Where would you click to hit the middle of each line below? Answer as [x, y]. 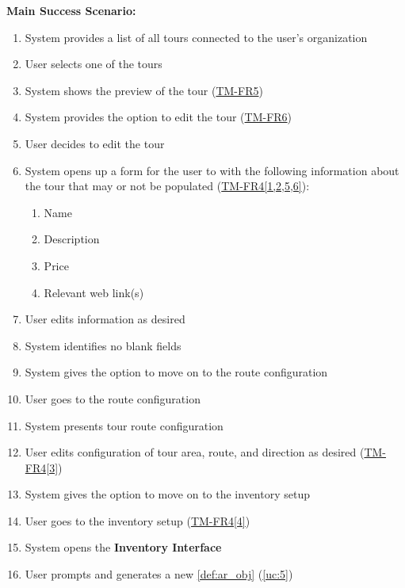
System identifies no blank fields [103, 345]
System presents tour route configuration [124, 425]
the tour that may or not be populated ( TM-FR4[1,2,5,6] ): [167, 186]
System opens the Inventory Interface [123, 547]
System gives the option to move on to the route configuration [176, 372]
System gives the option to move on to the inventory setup [167, 494]
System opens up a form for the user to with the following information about [212, 170]
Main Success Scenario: [71, 10]
